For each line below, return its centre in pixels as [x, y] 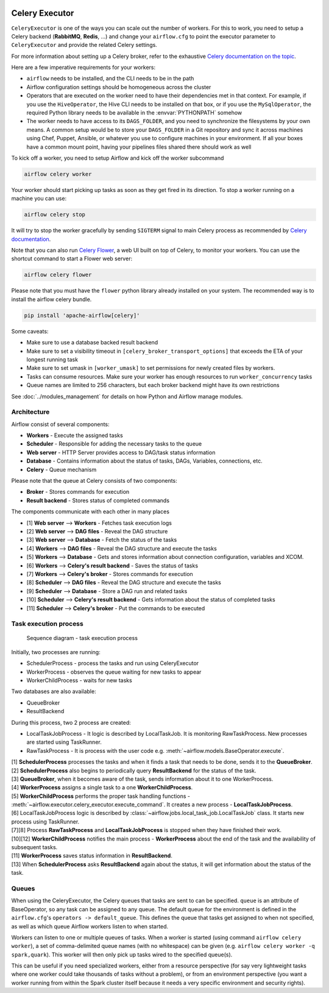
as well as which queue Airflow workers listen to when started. [90, 926]
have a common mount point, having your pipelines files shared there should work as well [139, 147]
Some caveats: [30, 331]
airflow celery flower [58, 275]
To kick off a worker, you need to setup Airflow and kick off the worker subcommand [118, 158]
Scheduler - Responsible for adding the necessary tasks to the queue [114, 444]
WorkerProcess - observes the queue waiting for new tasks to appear [114, 672]
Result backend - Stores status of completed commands [98, 500]
